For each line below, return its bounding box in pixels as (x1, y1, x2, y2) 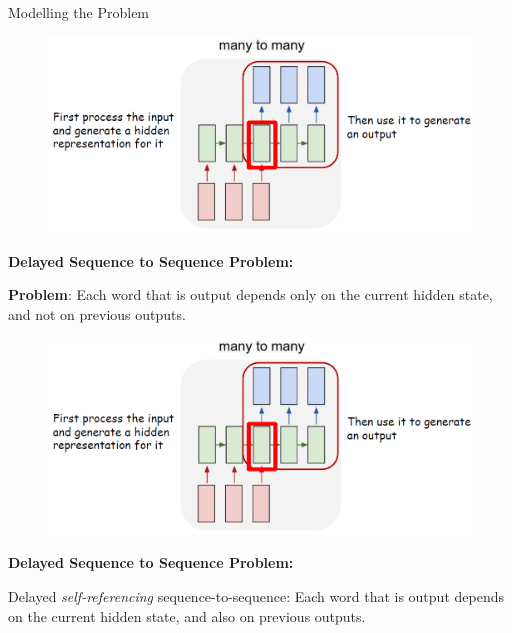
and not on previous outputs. (8, 303, 186, 324)
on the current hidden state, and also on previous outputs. (8, 605, 366, 626)
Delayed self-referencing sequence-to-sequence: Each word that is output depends (8, 585, 504, 606)
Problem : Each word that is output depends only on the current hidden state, (8, 284, 493, 305)
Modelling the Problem (8, 2, 150, 22)
